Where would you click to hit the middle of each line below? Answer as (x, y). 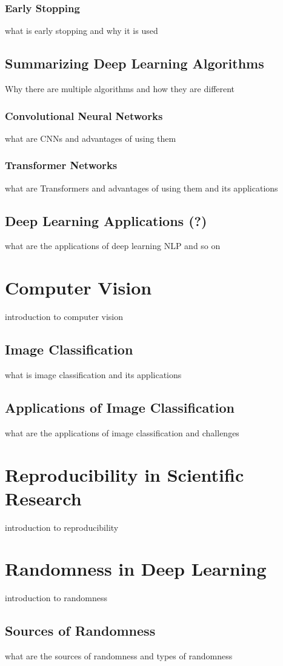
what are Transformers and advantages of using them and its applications (141, 188)
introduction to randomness (56, 598)
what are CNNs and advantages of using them (91, 138)
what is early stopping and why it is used (82, 31)
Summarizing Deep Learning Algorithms (135, 63)
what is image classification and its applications (93, 374)
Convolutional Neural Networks (84, 115)
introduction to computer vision (64, 317)
